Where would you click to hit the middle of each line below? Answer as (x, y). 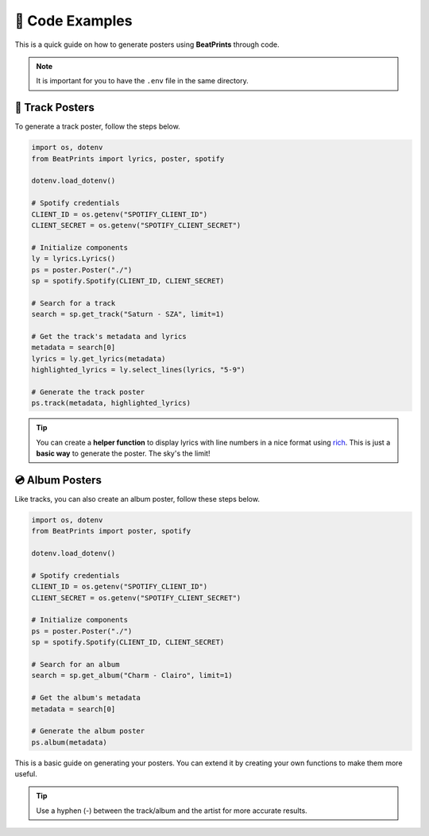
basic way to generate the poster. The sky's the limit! (123, 453)
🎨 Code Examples (73, 21)
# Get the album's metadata (86, 698)
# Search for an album (75, 664)
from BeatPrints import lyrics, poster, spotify (128, 158)
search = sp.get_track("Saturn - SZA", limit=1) (128, 314)
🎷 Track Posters (54, 108)
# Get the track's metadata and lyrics (109, 336)
